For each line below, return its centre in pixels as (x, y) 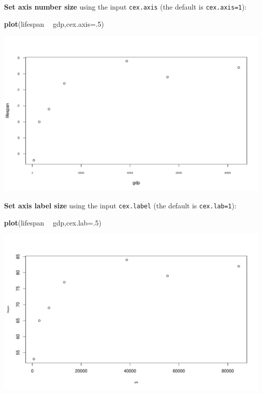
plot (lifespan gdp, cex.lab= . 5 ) (53, 222)
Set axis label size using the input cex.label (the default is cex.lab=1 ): (120, 205)
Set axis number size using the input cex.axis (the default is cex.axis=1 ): (125, 7)
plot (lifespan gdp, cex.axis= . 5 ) (54, 23)
